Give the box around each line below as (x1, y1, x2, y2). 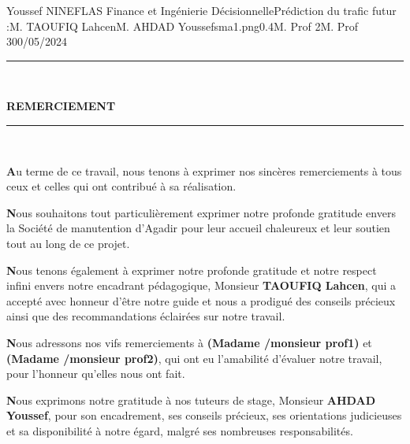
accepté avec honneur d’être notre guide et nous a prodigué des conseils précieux (6, 292, 396, 309)
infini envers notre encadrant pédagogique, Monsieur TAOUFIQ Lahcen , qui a (6, 277, 397, 294)
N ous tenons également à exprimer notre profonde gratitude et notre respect (6, 261, 377, 278)
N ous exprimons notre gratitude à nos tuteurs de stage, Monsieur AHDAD (6, 391, 376, 408)
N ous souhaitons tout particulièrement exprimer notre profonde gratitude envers (6, 204, 396, 220)
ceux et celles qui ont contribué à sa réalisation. (6, 178, 237, 194)
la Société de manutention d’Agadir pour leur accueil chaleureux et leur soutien (6, 220, 390, 236)
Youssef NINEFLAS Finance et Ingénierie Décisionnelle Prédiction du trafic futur (6, 2, 397, 18)
